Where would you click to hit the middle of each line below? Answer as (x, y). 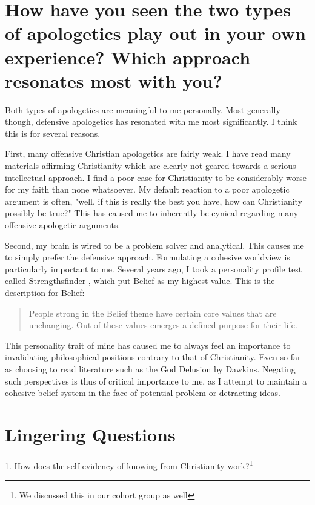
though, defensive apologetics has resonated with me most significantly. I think (151, 121)
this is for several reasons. (53, 133)
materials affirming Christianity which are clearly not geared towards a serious (151, 166)
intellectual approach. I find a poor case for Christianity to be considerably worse (156, 177)
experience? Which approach (128, 57)
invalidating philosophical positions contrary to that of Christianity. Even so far (153, 357)
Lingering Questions (90, 434)
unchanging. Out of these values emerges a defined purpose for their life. (163, 325)
